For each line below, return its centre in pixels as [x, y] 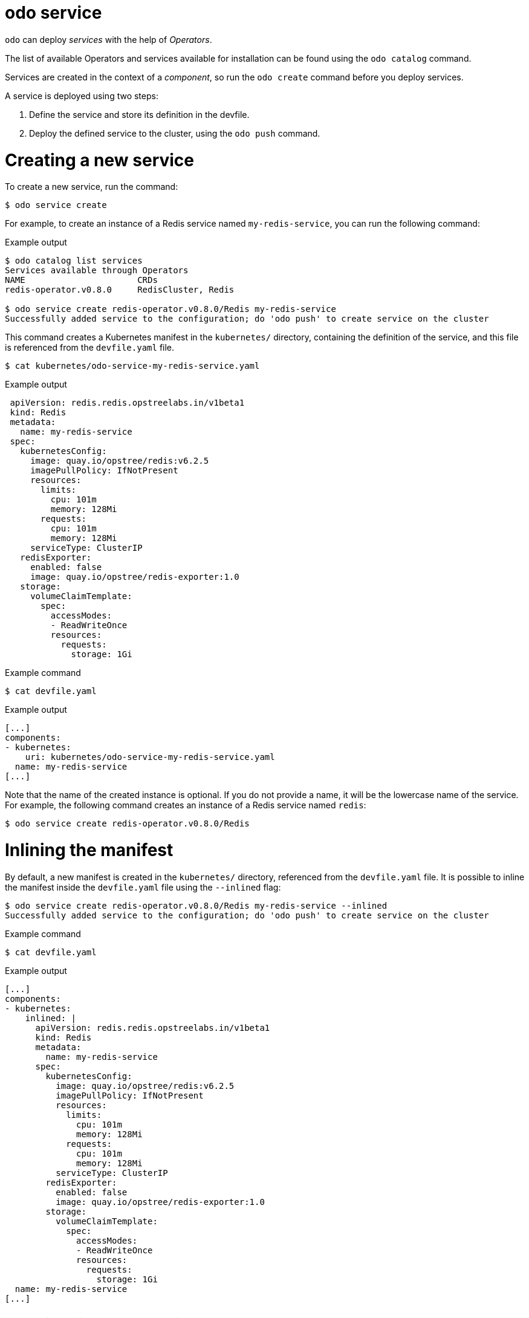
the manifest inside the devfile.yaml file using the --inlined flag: [143, 887]
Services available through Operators [97, 271]
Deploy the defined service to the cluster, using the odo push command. [175, 133]
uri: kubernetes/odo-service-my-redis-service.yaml [150, 757]
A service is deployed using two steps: [82, 96]
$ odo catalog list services [74, 261]
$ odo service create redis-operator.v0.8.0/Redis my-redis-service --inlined [196, 905]
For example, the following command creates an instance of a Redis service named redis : [186, 805]
